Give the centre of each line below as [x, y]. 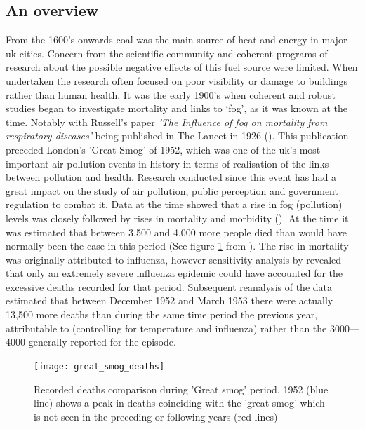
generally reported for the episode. [102, 342]
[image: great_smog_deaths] [99, 366]
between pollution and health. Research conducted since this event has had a [171, 177]
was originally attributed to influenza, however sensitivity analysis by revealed [174, 259]
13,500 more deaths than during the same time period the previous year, [162, 314]
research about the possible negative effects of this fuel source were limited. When [182, 67]
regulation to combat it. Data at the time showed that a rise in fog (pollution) [174, 204]
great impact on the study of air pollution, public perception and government [172, 190]
